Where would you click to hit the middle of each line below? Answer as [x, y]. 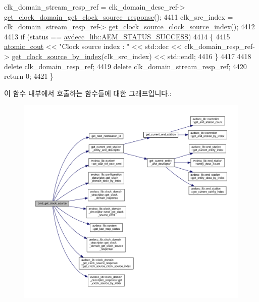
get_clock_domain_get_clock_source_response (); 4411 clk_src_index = [119, 16]
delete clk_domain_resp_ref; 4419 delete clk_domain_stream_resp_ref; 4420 [125, 66]
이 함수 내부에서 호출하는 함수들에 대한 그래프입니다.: [88, 93]
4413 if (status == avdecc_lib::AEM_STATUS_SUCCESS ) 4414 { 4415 [117, 36]
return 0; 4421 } [29, 76]
